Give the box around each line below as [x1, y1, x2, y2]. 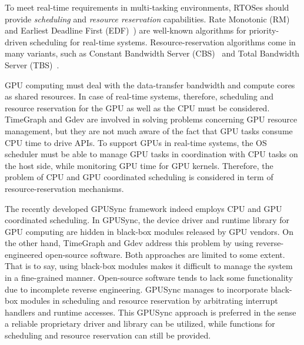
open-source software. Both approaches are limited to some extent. [45, 248, 285, 260]
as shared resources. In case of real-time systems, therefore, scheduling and [5, 90, 274, 102]
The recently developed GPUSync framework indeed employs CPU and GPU [5, 202, 282, 214]
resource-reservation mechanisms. [5, 182, 124, 194]
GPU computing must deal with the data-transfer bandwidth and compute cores [5, 78, 295, 91]
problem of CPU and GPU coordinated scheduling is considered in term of [5, 171, 273, 183]
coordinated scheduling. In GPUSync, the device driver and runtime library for [5, 214, 290, 226]
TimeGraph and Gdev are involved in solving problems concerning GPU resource [5, 113, 298, 125]
